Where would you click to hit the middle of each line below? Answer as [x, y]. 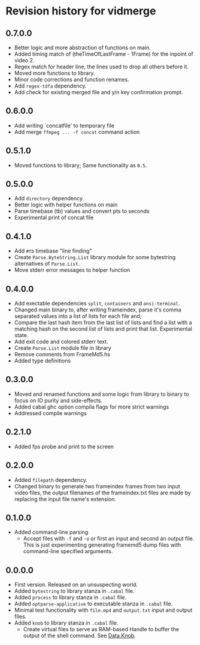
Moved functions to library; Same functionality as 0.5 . [81, 165]
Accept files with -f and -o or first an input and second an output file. [109, 539]
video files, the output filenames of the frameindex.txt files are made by [102, 493]
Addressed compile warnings [51, 413]
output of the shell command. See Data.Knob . [79, 636]
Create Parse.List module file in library [63, 348]
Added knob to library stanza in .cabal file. [66, 623]
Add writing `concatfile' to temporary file [64, 125]
